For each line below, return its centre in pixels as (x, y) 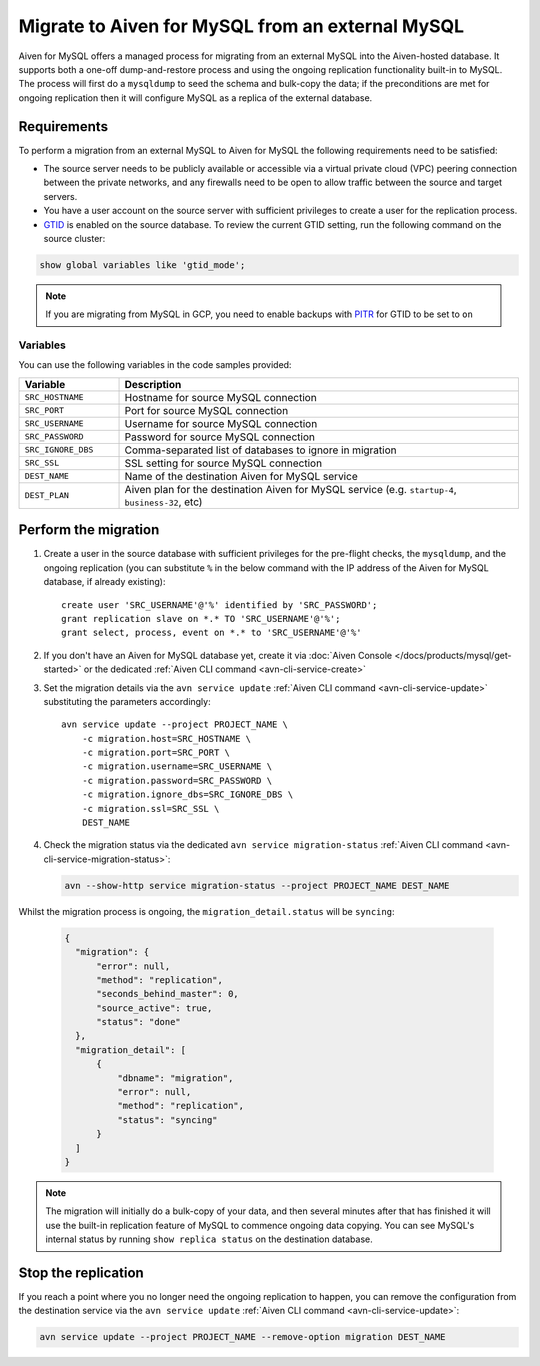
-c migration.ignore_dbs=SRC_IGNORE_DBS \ (187, 794)
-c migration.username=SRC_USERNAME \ (177, 766)
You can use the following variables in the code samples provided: (155, 365)
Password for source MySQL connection (219, 437)
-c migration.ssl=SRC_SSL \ (150, 808)
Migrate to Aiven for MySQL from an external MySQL (241, 26)
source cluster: (74, 238)
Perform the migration (89, 530)
